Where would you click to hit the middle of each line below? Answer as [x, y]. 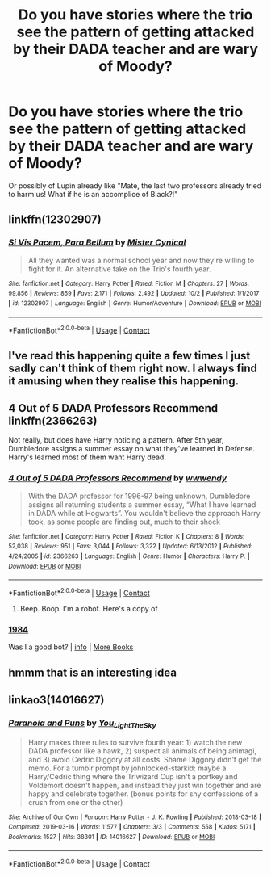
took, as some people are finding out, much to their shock [124, 522]
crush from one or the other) [75, 802]
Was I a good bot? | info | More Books [71, 647]
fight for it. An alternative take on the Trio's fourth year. [119, 269]
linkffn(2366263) [53, 421]
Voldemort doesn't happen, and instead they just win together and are [144, 785]
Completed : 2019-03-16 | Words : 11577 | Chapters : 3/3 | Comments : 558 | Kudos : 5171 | [132, 827]
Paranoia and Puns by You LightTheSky [82, 724]
